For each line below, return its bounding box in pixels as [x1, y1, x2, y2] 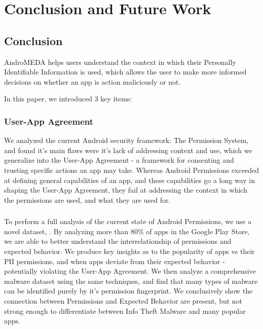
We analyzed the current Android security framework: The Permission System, [4, 135, 249, 145]
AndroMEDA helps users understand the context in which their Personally [4, 56, 236, 67]
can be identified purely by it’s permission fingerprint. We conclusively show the [4, 285, 253, 296]
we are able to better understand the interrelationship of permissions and [4, 236, 232, 246]
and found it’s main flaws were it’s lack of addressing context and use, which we [4, 144, 252, 155]
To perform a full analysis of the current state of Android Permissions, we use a [4, 216, 252, 227]
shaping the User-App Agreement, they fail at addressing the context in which [4, 185, 247, 195]
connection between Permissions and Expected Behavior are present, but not [4, 296, 243, 306]
